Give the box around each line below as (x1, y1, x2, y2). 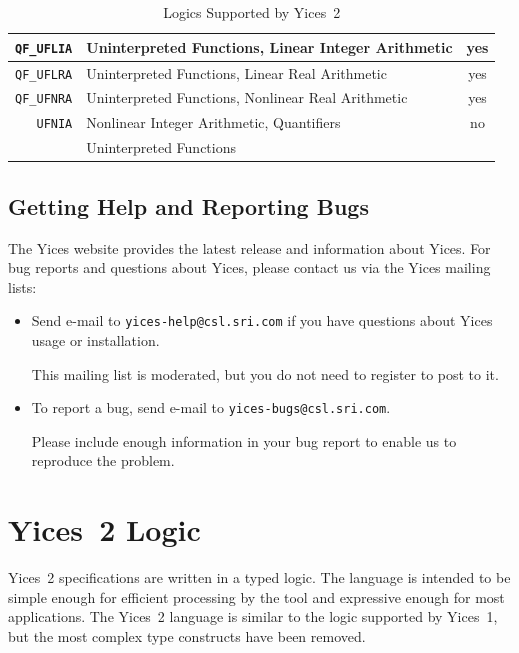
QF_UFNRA (15, 92, 73, 107)
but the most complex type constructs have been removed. (8, 625, 366, 646)
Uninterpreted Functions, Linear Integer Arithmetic (86, 36, 453, 57)
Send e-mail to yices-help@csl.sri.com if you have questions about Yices (31, 310, 493, 331)
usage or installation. (31, 329, 160, 350)
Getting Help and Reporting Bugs (8, 190, 369, 221)
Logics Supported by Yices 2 (163, 2, 341, 22)
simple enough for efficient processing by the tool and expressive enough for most (8, 586, 505, 607)
